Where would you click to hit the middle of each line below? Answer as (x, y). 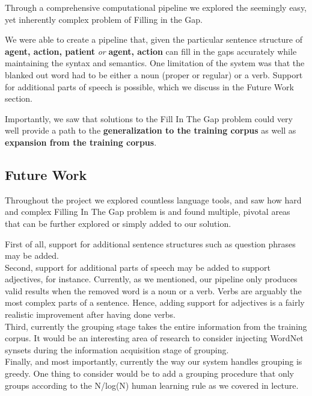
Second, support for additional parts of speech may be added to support (138, 267)
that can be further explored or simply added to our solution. (118, 223)
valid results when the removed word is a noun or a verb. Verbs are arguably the (153, 290)
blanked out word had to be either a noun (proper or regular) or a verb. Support (154, 74)
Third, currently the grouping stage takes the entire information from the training (156, 326)
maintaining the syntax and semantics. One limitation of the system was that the (155, 63)
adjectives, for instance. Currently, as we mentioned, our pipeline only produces (151, 279)
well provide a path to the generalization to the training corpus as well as (151, 130)
